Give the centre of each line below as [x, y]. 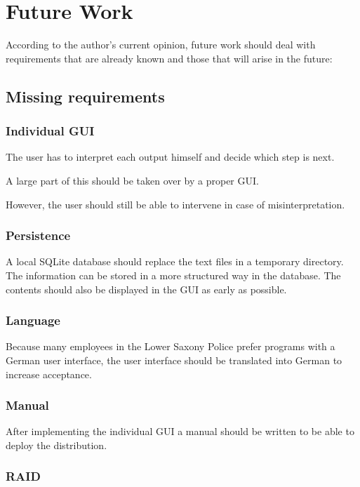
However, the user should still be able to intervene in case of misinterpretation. [175, 204]
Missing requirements [85, 96]
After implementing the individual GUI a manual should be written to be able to [180, 431]
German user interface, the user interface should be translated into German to [174, 360]
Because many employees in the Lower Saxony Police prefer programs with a [171, 346]
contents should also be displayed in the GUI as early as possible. [146, 289]
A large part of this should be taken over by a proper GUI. [132, 180]
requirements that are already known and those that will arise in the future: [169, 58]
